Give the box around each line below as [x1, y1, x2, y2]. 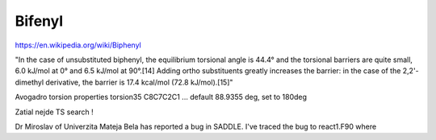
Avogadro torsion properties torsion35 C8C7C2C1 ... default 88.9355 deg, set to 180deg [15, 93, 307, 102]
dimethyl [15, 77, 44, 87]
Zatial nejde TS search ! [15, 107, 94, 117]
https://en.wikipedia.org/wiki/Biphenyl [15, 40, 141, 50]
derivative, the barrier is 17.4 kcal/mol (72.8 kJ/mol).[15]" [45, 77, 233, 87]
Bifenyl [15, 12, 64, 30]
